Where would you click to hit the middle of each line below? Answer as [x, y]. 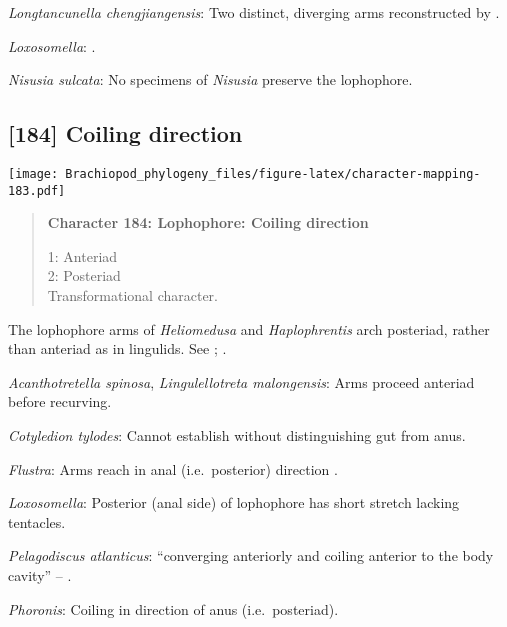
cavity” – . [40, 575]
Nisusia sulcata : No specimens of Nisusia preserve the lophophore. [210, 79]
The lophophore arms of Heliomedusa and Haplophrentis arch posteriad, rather [249, 328]
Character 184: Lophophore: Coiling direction [208, 222]
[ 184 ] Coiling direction [125, 133]
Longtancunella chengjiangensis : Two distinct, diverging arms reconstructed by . [254, 12]
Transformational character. [132, 295]
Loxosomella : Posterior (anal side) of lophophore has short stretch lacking [234, 502]
